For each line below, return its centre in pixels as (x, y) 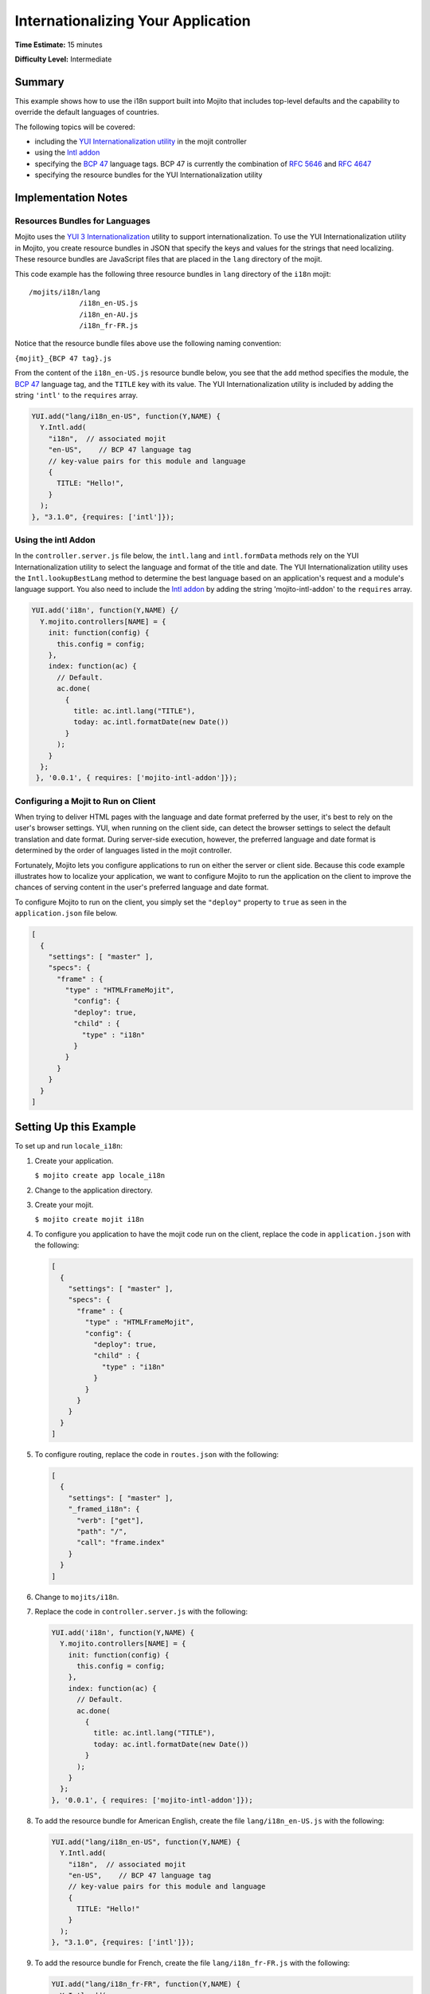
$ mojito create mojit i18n (90, 1220)
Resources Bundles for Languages (82, 221)
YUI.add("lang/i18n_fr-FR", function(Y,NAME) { (146, 1984)
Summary (39, 82)
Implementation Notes (71, 198)
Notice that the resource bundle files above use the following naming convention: (148, 344)
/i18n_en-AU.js (109, 314)
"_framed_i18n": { (104, 1509)
